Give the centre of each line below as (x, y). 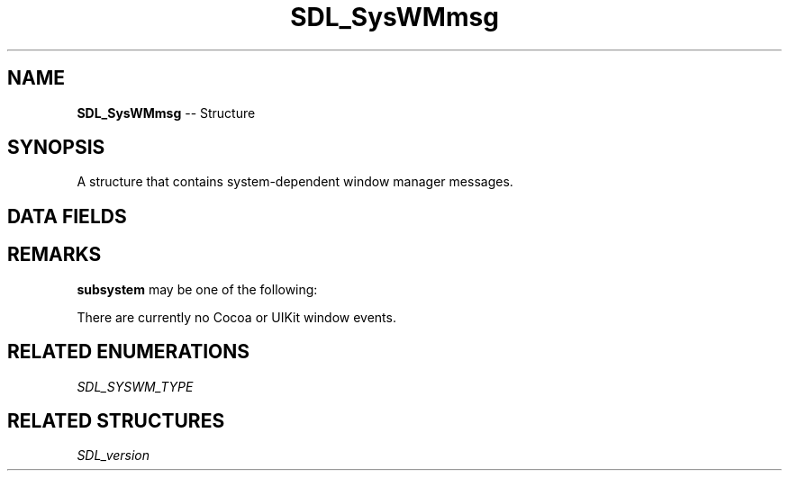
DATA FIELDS (67, 216)
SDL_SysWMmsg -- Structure (166, 113)
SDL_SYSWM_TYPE (135, 386)
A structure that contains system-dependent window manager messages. (295, 182)
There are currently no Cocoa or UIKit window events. (236, 317)
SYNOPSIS (56, 148)
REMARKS (54, 255)
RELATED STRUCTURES (116, 420)
